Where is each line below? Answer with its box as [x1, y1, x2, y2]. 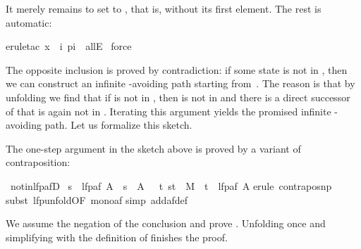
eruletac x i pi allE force [6, 39, 132, 53]
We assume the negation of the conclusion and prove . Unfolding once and [6, 216, 326, 231]
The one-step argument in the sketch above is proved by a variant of [6, 141, 301, 155]
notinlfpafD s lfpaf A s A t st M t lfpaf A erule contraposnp [10, 178, 332, 193]
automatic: [6, 15, 52, 30]
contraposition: [6, 155, 71, 170]
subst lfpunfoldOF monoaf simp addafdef [6, 192, 188, 207]
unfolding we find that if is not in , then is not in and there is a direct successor [6, 89, 350, 104]
